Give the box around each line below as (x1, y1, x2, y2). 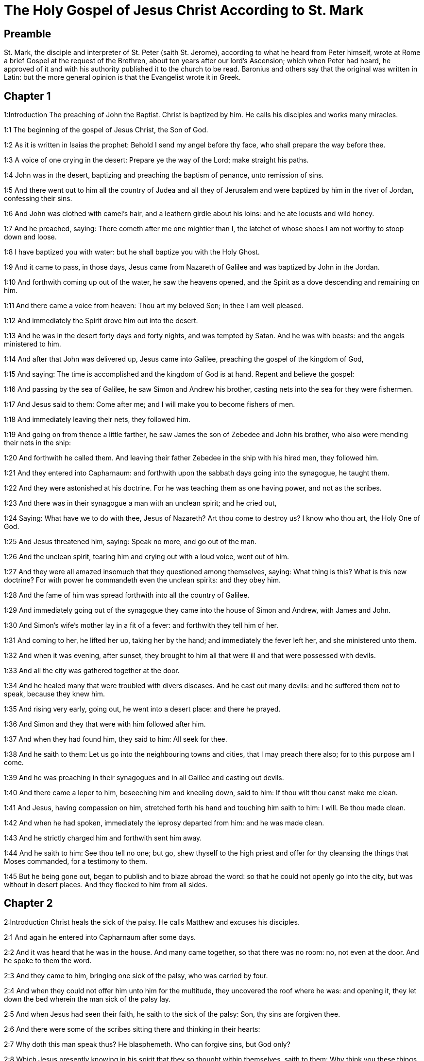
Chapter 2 (4, 897, 53, 910)
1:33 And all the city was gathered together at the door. (4, 666, 180, 675)
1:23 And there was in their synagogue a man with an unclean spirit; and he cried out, (4, 499, 277, 508)
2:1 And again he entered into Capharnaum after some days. (4, 933, 196, 941)
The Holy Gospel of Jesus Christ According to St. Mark (4, 2, 364, 18)
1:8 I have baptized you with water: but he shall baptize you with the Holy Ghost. (4, 248, 260, 256)
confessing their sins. (4, 194, 72, 203)
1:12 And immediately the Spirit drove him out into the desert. (4, 316, 198, 325)
